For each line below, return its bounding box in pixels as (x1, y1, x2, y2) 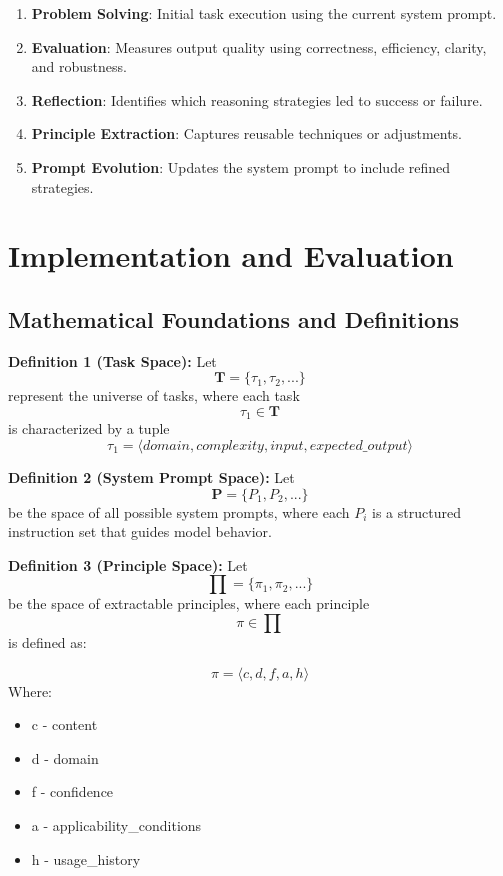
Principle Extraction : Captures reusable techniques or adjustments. (31, 123, 463, 144)
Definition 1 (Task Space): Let (8, 350, 217, 371)
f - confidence (31, 781, 114, 802)
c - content (31, 714, 98, 735)
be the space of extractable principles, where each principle (8, 593, 370, 614)
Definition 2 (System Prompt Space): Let (8, 466, 295, 487)
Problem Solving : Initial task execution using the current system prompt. (31, 3, 497, 23)
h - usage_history (31, 848, 141, 869)
